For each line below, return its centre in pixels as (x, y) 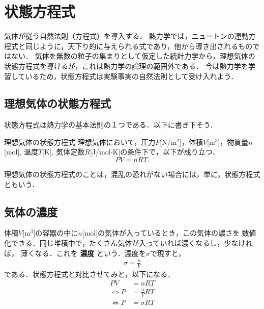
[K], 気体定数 (64, 152)
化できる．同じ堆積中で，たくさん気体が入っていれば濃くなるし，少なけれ (128, 243)
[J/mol (100, 152)
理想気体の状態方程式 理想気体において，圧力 (80, 141)
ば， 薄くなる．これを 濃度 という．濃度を (75, 253)
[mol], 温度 (21, 152)
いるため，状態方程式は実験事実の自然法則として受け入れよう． (131, 76)
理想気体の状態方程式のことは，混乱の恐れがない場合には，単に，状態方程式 (132, 174)
